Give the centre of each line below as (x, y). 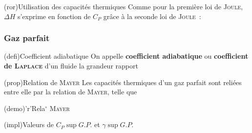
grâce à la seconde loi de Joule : (152, 16)
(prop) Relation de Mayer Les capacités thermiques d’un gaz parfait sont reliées (123, 82)
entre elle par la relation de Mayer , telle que (71, 92)
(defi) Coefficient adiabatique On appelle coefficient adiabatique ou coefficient (126, 56)
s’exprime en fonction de (54, 16)
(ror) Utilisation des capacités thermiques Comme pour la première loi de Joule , (124, 6)
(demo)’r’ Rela (25, 108)
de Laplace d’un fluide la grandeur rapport (71, 66)
